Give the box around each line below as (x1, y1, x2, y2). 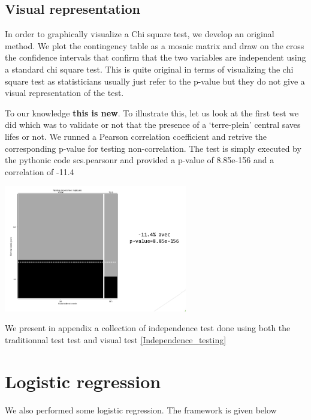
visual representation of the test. (5, 86, 124, 99)
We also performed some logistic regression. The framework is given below (5, 403, 277, 416)
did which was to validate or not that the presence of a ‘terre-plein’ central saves (5, 118, 301, 131)
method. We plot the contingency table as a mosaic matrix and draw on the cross (5, 39, 304, 52)
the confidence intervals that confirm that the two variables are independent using (5, 51, 306, 64)
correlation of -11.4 (5, 165, 74, 178)
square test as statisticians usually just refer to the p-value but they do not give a (5, 74, 305, 87)
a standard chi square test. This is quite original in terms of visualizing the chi (5, 62, 294, 75)
